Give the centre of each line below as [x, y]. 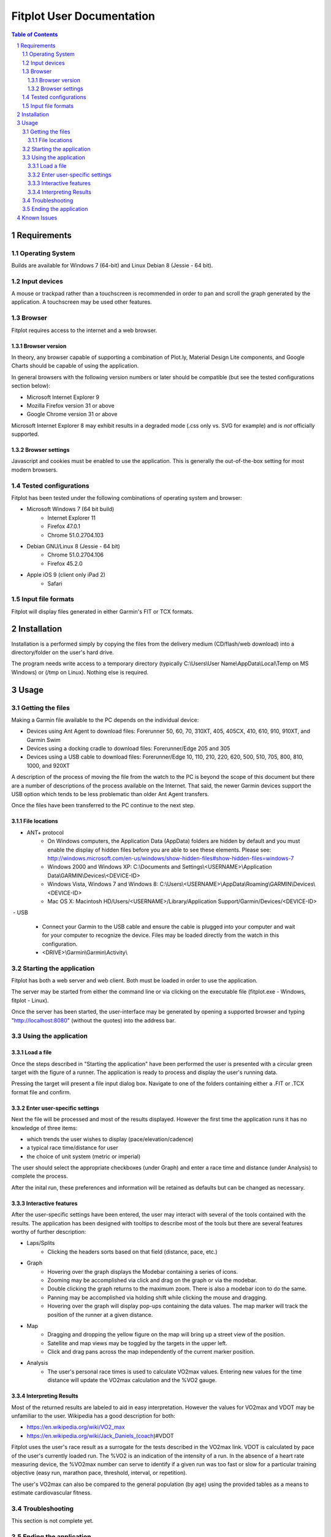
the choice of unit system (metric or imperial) [84, 1156]
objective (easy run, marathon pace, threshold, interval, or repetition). [99, 1473]
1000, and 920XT [48, 765]
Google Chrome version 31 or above [72, 414]
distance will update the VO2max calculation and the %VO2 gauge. [132, 1380]
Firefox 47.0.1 [64, 526]
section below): [31, 386]
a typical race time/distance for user [73, 1148]
